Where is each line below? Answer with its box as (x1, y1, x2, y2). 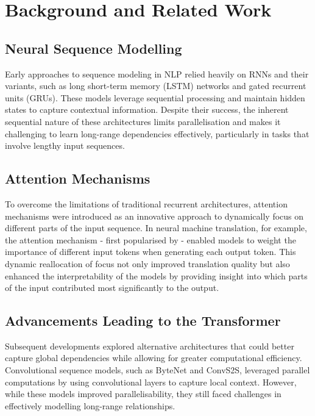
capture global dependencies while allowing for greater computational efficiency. (5, 351, 302, 364)
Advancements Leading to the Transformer (5, 311, 281, 330)
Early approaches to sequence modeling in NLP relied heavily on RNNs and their (5, 67, 309, 80)
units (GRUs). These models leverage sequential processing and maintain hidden (5, 91, 305, 104)
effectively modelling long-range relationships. (5, 399, 175, 412)
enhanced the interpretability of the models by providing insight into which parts (5, 269, 308, 282)
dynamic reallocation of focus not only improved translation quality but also (5, 257, 290, 270)
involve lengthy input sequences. (5, 139, 125, 152)
